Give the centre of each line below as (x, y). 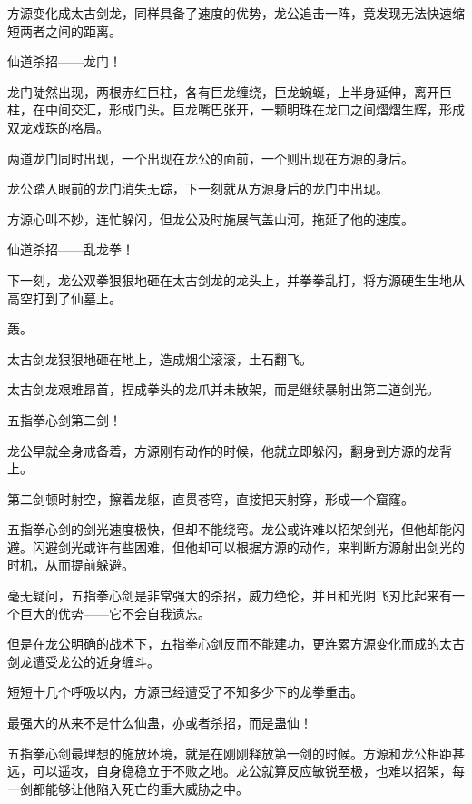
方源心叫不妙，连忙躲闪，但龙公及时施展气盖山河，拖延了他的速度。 (211, 218)
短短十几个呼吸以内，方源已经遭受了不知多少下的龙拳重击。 (185, 692)
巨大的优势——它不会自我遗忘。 (115, 613)
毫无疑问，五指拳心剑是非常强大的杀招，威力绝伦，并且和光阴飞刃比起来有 (230, 596)
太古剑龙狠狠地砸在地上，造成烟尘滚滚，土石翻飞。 (160, 358)
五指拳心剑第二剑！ (64, 419)
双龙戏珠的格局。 (58, 127)
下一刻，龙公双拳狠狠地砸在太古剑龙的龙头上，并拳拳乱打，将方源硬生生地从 (236, 279)
